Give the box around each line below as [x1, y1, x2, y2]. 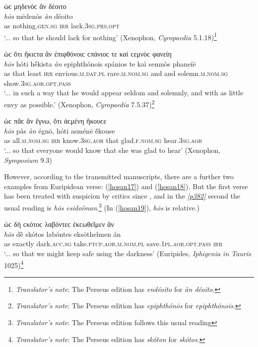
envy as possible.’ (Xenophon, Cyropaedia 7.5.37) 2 [4, 98, 155, 109]
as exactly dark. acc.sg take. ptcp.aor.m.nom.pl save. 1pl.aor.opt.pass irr [4, 238, 223, 249]
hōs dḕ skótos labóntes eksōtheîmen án [4, 228, 121, 239]
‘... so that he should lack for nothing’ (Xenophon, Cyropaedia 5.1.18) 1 [4, 30, 217, 42]
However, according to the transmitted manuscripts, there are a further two [4, 171, 234, 182]
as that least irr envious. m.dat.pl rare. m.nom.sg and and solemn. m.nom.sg [4, 68, 228, 78]
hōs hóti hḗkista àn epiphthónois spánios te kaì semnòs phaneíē [4, 58, 196, 69]
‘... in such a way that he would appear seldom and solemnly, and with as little [4, 87, 244, 98]
